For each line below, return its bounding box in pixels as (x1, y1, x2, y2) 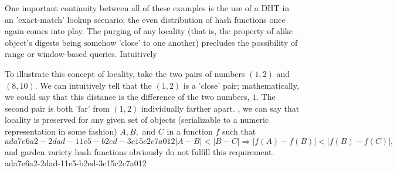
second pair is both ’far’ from (5, 102, 110, 114)
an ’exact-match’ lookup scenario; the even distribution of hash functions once (5, 13, 286, 25)
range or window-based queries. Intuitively (5, 48, 157, 60)
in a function (167, 125, 213, 137)
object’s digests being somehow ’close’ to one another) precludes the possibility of (5, 36, 298, 48)
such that (222, 125, 256, 137)
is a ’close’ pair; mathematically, (183, 79, 299, 91)
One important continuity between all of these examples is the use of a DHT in (5, 2, 290, 14)
